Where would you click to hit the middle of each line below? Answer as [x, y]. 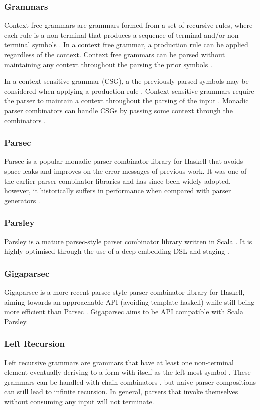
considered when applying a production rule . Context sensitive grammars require [129, 91]
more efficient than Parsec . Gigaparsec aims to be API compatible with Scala [124, 312]
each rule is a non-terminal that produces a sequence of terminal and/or [115, 35]
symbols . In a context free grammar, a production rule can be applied [140, 45]
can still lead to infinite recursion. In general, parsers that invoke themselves [121, 392]
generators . [22, 200]
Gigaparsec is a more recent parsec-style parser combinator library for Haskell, [124, 292]
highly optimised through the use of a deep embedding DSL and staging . [117, 251]
